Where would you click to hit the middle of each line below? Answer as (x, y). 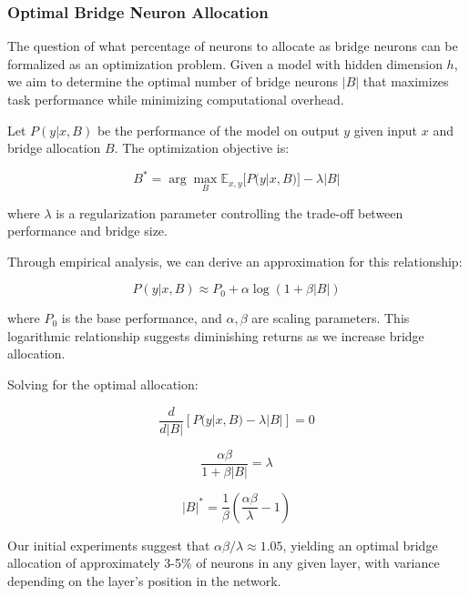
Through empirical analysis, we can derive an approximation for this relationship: (235, 261)
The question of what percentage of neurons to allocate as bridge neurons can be (233, 46)
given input (386, 130)
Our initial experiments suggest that (109, 545)
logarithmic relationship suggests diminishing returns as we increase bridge (216, 335)
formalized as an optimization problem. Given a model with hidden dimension (225, 63)
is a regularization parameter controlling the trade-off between (229, 212)
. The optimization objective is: (202, 148)
